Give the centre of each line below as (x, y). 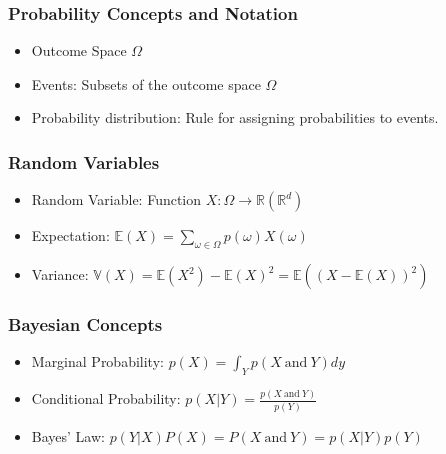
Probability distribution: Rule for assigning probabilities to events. (235, 117)
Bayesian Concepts (85, 323)
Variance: (60, 274)
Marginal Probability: (97, 361)
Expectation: (70, 235)
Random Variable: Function (116, 199)
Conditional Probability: (106, 398)
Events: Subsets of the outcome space (146, 83)
